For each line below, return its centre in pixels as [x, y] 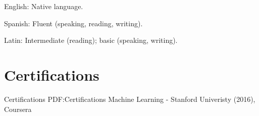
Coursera [18, 109]
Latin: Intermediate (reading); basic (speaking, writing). [91, 40]
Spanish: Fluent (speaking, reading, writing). [73, 23]
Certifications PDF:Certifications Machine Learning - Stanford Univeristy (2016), [130, 99]
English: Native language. [44, 6]
